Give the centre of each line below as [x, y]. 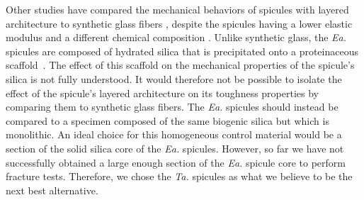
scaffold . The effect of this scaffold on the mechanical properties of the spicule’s [180, 65]
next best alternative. [52, 190]
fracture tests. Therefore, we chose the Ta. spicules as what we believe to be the [179, 176]
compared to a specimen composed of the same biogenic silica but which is [167, 120]
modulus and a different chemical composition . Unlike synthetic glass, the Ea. [176, 37]
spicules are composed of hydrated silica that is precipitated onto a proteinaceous [182, 51]
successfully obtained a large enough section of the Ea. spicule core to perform [176, 162]
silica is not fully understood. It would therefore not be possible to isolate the [174, 78]
